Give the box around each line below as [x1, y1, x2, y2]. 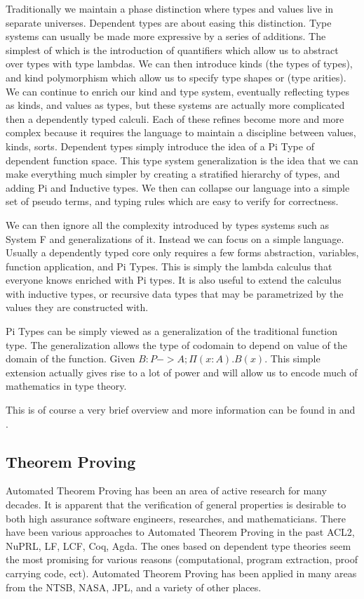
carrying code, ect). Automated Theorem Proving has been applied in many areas [6, 565, 357, 580]
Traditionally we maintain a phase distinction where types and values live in [6, 1, 334, 15]
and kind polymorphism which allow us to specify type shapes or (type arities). [6, 70, 346, 84]
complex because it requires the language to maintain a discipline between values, [6, 125, 356, 140]
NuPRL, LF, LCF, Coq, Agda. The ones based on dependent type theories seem [6, 538, 351, 553]
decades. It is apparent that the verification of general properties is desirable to [6, 497, 346, 512]
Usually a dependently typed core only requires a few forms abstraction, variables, [6, 245, 359, 260]
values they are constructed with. [6, 300, 149, 315]
